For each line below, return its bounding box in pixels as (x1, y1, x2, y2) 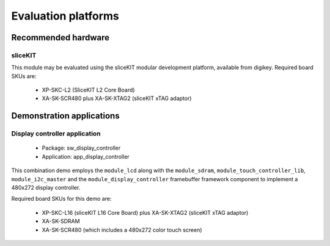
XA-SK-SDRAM (42, 217, 80, 225)
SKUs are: (11, 72, 37, 79)
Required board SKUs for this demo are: (11, 195, 112, 203)
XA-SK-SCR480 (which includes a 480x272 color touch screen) (42, 226, 202, 233)
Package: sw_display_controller (42, 144, 121, 152)
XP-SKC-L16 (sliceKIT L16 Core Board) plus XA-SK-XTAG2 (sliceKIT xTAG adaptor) (42, 209, 249, 216)
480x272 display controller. (11, 184, 81, 192)
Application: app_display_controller (42, 153, 130, 160)
